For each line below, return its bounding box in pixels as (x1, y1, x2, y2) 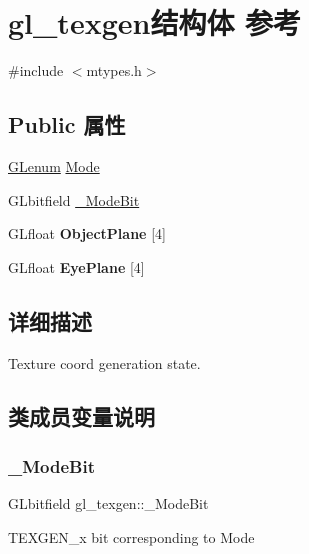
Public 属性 (8, 109, 126, 140)
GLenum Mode (8, 155, 100, 176)
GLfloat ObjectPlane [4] (8, 223, 166, 244)
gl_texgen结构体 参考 (8, 2, 302, 43)
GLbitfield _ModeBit (8, 189, 140, 210)
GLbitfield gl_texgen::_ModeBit (8, 493, 209, 514)
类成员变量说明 (8, 401, 155, 432)
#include (8, 60, 64, 81)
